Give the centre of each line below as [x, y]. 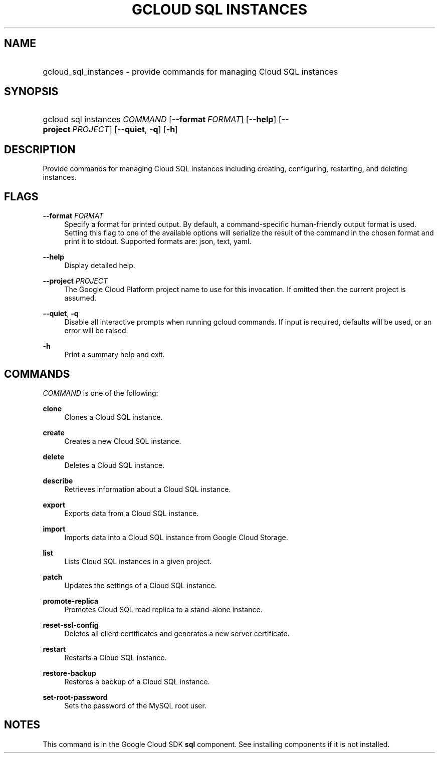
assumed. [80, 298]
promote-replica [71, 601]
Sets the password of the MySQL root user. [135, 705]
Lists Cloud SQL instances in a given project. [138, 561]
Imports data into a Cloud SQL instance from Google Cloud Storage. [176, 537]
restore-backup [69, 673]
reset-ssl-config [71, 625]
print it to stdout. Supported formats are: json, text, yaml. [158, 241]
